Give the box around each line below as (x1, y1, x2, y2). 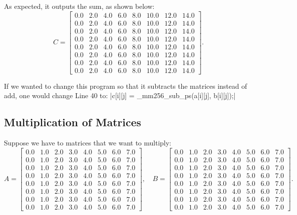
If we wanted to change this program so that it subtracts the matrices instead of (4, 80, 247, 91)
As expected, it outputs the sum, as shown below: (4, 1, 155, 11)
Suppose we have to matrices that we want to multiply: (4, 138, 171, 148)
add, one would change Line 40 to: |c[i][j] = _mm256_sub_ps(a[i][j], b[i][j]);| (4, 90, 236, 101)
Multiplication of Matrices (4, 114, 141, 130)
